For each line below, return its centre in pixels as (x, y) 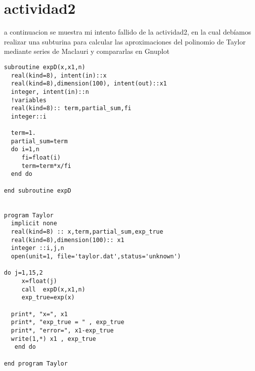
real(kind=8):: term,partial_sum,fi (71, 108)
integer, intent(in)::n (50, 92)
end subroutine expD (38, 190)
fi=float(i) (41, 158)
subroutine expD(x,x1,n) (45, 67)
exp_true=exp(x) (48, 298)
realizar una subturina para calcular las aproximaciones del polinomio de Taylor (125, 41)
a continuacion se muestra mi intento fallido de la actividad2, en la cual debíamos (127, 32)
